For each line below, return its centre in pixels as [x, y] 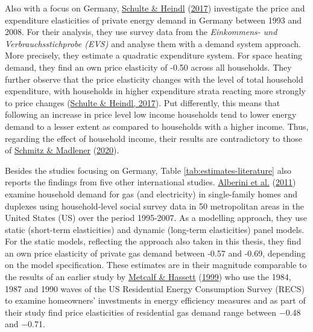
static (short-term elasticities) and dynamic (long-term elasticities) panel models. [155, 229]
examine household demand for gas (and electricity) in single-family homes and [151, 193]
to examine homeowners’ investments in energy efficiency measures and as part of [155, 300]
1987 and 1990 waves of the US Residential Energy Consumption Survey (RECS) [155, 288]
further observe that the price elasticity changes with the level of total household [154, 79]
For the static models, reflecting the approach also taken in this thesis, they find [153, 241]
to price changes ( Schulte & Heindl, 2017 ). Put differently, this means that [143, 102]
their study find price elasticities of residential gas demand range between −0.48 [153, 312]
